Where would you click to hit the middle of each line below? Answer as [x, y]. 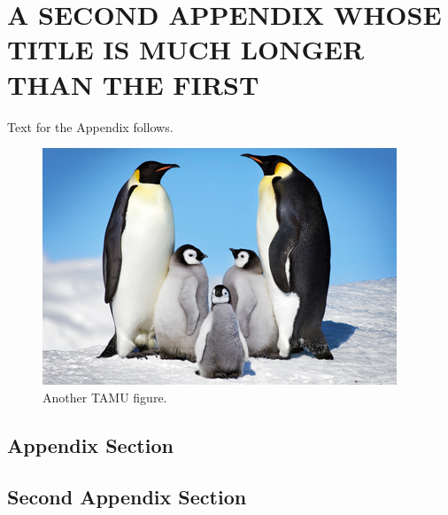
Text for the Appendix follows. [90, 126]
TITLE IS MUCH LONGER [186, 49]
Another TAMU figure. [105, 397]
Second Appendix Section [127, 497]
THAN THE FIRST [133, 84]
